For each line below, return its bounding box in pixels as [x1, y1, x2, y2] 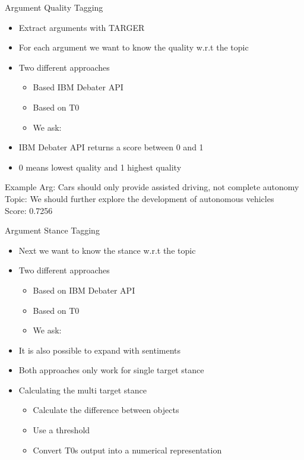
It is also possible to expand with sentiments [18, 344, 181, 356]
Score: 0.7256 [5, 204, 53, 216]
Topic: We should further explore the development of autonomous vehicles [5, 192, 274, 204]
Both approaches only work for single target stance [18, 364, 204, 376]
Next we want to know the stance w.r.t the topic [18, 244, 196, 256]
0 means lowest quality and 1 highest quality [18, 160, 182, 173]
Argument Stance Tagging [5, 224, 100, 237]
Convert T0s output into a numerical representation [33, 443, 222, 456]
